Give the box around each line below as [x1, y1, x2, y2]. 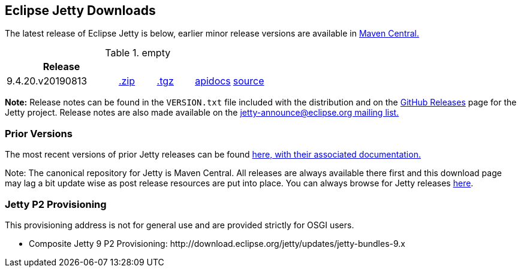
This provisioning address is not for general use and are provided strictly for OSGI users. [5, 219, 354, 230]
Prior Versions [5, 127, 73, 140]
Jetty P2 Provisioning [5, 198, 107, 210]
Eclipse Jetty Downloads [5, 3, 156, 18]
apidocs [195, 75, 231, 87]
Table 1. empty [105, 47, 171, 59]
